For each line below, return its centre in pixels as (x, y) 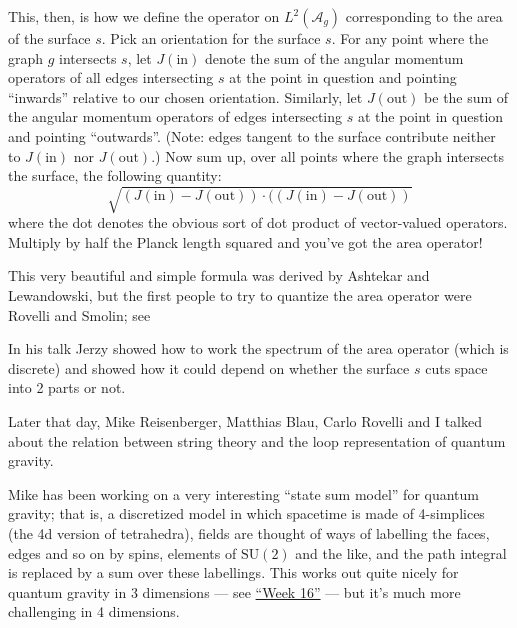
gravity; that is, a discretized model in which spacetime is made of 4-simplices (246, 513)
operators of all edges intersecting (111, 77)
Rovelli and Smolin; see (79, 314)
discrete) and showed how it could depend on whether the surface (209, 367)
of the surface (49, 38)
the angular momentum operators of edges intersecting (175, 116)
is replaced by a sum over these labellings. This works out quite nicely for (233, 572)
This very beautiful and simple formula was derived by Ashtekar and (219, 275)
